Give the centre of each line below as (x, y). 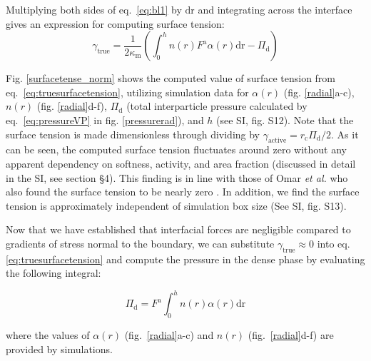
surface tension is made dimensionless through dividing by (133, 134)
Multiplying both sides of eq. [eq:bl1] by (94, 9)
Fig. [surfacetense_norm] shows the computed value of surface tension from (171, 78)
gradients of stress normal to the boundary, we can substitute (140, 243)
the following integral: (54, 273)
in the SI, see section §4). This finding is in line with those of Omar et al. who (177, 177)
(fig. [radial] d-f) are (291, 335)
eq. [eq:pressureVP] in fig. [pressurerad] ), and (105, 120)
